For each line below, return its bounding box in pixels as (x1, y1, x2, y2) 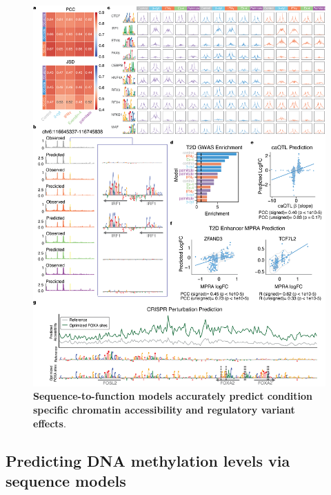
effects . (33, 416, 66, 430)
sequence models (6, 470, 126, 491)
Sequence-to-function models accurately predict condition (33, 389, 313, 403)
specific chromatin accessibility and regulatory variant (33, 402, 295, 417)
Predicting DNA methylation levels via (6, 449, 290, 471)
